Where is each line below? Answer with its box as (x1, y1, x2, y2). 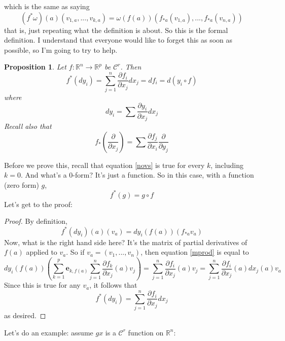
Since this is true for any (4, 280, 81, 290)
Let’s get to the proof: (4, 198, 73, 209)
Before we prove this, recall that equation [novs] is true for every (4, 159, 205, 170)
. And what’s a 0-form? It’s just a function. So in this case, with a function (20, 169, 254, 180)
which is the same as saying (4, 1, 90, 11)
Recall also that (4, 120, 52, 131)
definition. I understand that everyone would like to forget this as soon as (4, 35, 233, 45)
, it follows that (89, 280, 137, 290)
